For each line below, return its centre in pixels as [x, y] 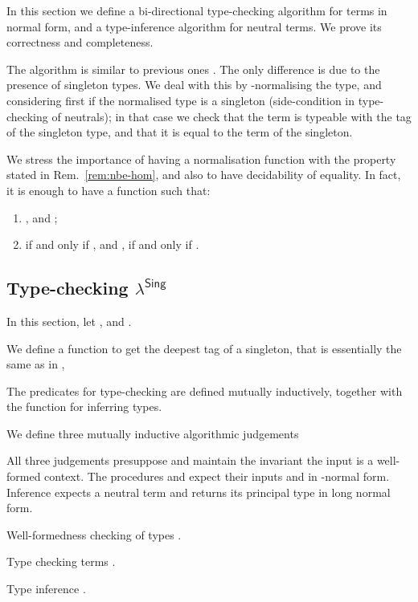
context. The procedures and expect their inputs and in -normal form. [217, 476]
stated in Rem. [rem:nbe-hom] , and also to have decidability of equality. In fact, [204, 175]
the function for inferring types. [84, 407]
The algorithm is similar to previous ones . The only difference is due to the [193, 69]
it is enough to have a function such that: [109, 190]
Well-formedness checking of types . [94, 534]
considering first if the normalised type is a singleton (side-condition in [181, 100]
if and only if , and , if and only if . [112, 244]
